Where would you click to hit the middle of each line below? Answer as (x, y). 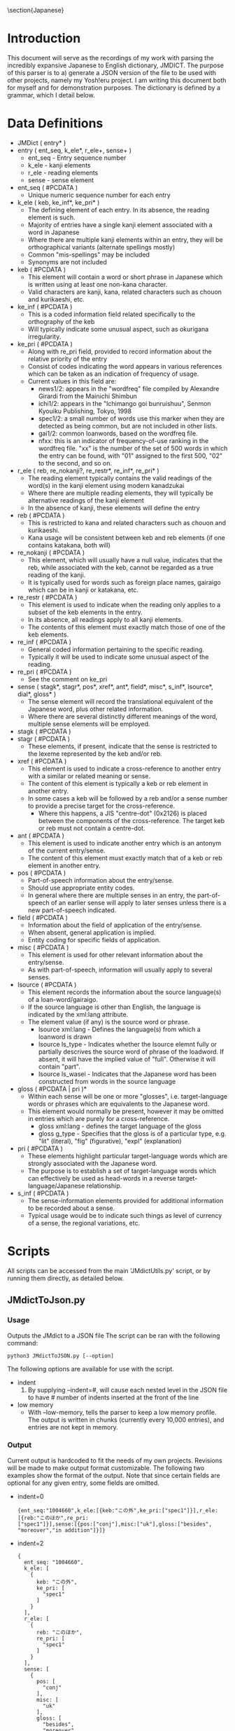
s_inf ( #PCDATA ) (43, 1193)
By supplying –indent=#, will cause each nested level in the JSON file (128, 1390)
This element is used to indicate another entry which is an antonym (124, 843)
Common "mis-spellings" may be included (89, 254)
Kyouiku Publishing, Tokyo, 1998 (85, 411)
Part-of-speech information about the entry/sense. (101, 880)
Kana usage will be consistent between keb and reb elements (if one (126, 537)
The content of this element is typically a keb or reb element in (118, 783)
